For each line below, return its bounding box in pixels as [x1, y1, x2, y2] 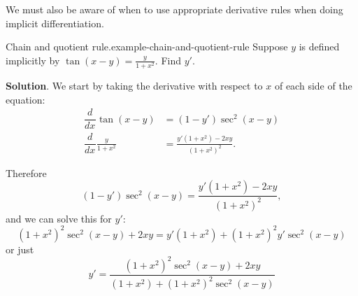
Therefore [6, 165, 47, 180]
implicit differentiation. [6, 15, 104, 30]
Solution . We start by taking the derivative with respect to [6, 78, 263, 92]
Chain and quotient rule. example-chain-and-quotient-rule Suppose [6, 39, 288, 54]
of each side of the [274, 78, 352, 92]
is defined [299, 39, 340, 54]
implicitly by [6, 52, 60, 67]
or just [6, 241, 34, 256]
